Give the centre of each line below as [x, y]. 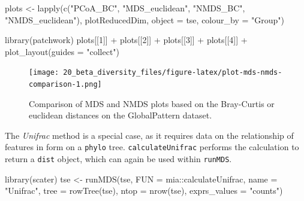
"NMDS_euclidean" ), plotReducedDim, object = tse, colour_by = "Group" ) [145, 19]
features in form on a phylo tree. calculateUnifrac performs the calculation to [152, 147]
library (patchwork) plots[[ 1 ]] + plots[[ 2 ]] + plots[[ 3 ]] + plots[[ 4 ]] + [126, 40]
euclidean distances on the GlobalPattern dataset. [121, 115]
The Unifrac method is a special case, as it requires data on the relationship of [149, 135]
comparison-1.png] [65, 85]
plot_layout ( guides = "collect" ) [62, 51]
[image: [44, 73]
